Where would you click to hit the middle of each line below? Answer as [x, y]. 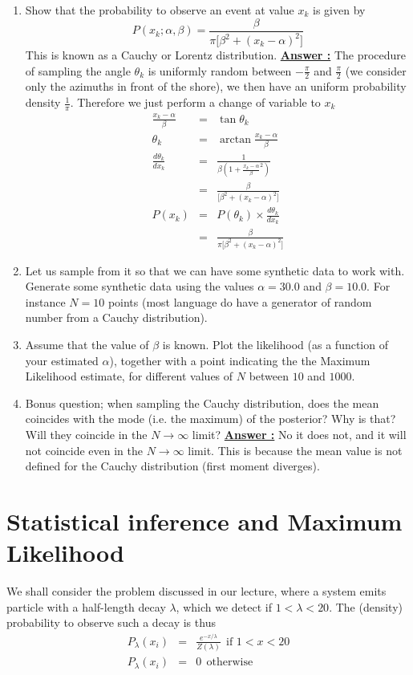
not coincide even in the [84, 450]
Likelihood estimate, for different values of [129, 376]
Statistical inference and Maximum [204, 520]
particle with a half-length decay [86, 606]
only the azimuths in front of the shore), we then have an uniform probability [216, 86]
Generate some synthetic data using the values [140, 286]
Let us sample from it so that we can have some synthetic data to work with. [215, 270]
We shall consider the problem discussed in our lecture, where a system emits [196, 591]
